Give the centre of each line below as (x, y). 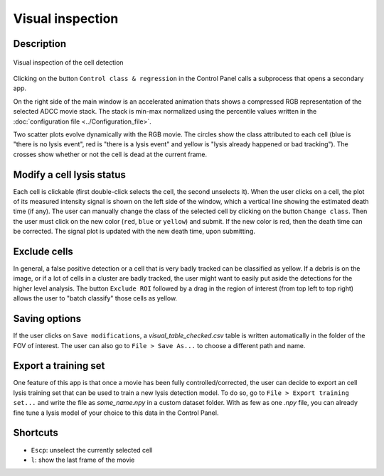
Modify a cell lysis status (69, 174)
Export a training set (59, 366)
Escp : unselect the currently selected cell (92, 450)
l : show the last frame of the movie (83, 460)
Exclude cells (43, 251)
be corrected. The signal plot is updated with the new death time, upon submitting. (134, 232)
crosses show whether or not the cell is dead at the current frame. (110, 154)
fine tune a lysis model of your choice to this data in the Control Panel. (116, 413)
